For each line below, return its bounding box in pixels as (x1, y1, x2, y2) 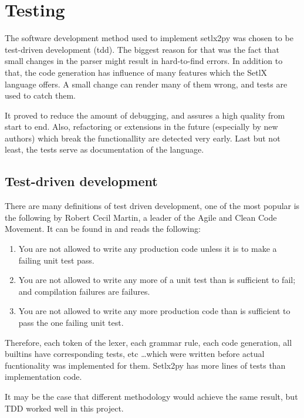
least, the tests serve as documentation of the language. (5, 143, 204, 156)
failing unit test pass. (18, 254, 94, 266)
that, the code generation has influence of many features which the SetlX (5, 66, 268, 78)
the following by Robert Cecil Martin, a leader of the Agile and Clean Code (5, 211, 277, 223)
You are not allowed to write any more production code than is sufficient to (18, 305, 291, 317)
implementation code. (5, 370, 82, 383)
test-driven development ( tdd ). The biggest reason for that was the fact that (5, 43, 279, 55)
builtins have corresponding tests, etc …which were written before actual (5, 348, 265, 360)
